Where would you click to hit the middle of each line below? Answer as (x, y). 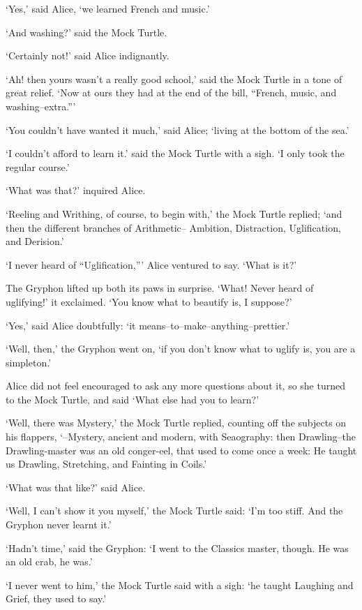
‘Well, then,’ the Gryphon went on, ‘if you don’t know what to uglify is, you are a (181, 349)
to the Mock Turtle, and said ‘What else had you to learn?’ (133, 399)
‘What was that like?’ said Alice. (76, 487)
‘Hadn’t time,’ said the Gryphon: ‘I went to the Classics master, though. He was (177, 548)
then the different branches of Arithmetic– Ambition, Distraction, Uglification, (173, 227)
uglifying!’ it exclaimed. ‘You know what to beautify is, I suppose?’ (149, 301)
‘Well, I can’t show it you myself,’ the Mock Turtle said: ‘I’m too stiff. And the (174, 511)
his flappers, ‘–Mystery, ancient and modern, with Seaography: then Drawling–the (181, 437)
